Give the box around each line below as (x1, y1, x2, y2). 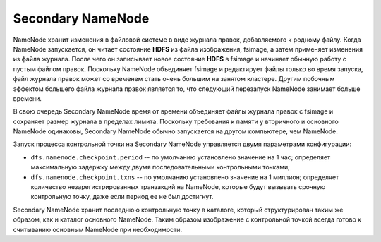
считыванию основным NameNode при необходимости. (13, 225, 183, 234)
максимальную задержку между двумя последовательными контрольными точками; (30, 163, 291, 171)
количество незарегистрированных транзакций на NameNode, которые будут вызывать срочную (30, 183, 326, 191)
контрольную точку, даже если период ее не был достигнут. (30, 193, 214, 201)
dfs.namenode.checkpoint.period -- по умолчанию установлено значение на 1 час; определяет (30, 152, 331, 162)
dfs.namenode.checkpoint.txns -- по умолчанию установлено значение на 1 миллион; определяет (30, 173, 339, 181)
